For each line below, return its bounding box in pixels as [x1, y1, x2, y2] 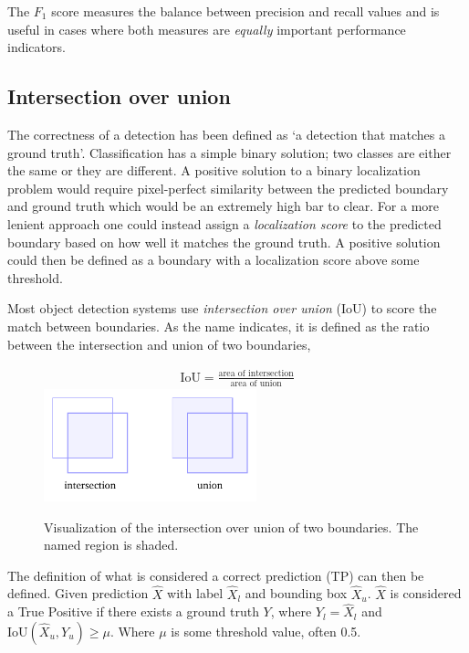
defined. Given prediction [7, 584, 149, 603]
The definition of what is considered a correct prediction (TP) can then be [7, 565, 424, 585]
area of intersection [218, 369, 294, 379]
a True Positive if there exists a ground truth [7, 602, 259, 621]
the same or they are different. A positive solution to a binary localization [7, 161, 421, 180]
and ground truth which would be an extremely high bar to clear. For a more [7, 196, 440, 216]
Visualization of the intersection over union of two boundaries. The [44, 517, 419, 536]
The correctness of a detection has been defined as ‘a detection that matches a [7, 124, 445, 143]
